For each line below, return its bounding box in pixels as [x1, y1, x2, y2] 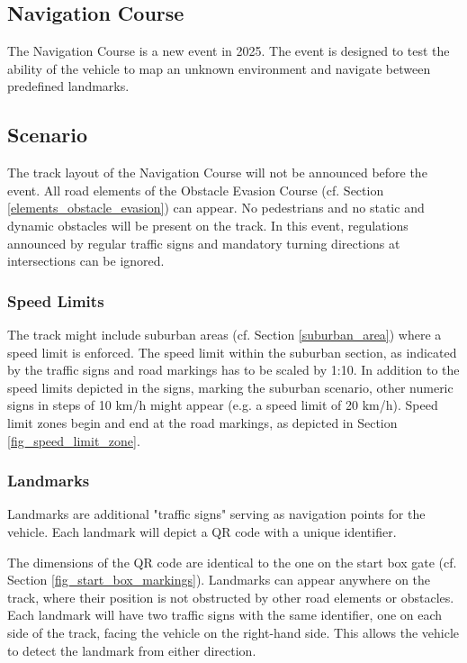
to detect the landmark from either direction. [7, 640, 256, 659]
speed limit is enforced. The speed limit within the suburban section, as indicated [7, 342, 457, 361]
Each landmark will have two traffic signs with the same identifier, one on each [7, 605, 443, 624]
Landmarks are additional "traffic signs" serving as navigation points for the [7, 504, 426, 523]
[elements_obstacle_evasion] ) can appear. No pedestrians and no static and [7, 198, 425, 217]
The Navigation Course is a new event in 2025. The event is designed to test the [7, 41, 450, 60]
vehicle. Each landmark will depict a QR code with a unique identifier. [7, 522, 397, 540]
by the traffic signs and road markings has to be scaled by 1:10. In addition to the [7, 360, 460, 379]
